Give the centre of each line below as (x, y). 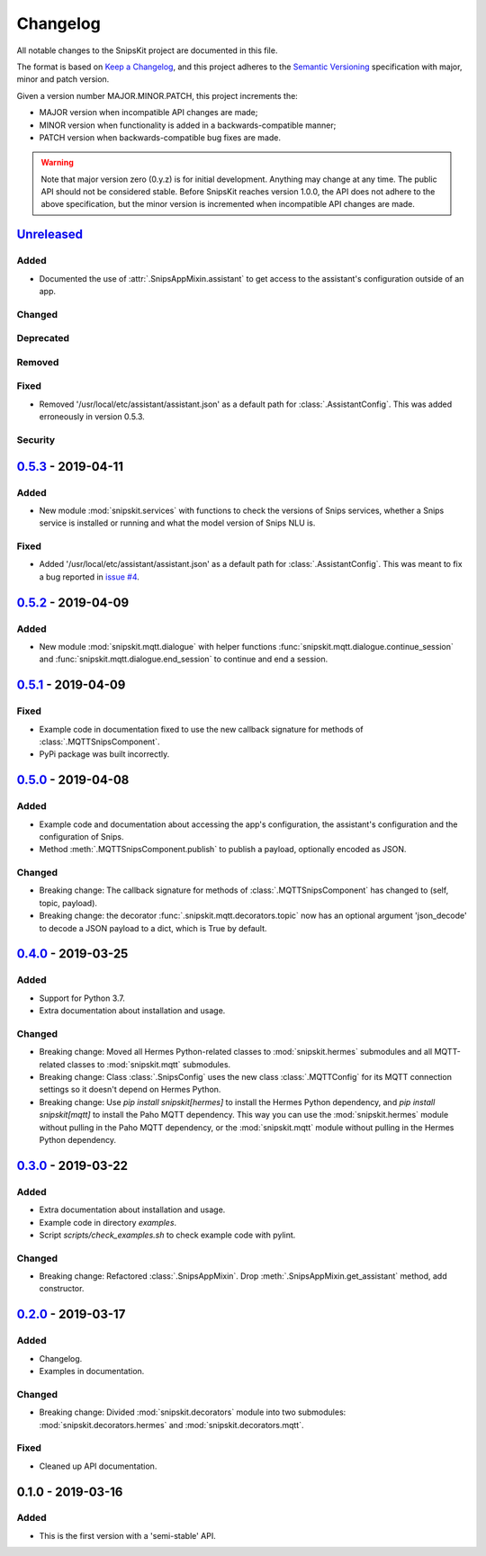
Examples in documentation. (92, 1372)
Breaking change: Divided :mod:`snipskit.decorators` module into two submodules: (193, 1412)
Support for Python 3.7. (82, 998)
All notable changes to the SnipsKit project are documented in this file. (147, 50)
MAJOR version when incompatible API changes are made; (148, 112)
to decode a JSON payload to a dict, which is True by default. (153, 928)
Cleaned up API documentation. (98, 1466)
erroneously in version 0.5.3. (92, 417)
